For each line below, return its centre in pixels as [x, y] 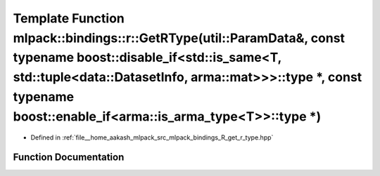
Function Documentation [69, 157]
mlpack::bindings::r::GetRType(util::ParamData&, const [179, 38]
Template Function [69, 18]
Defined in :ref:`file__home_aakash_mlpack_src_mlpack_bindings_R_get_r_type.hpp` [152, 137]
